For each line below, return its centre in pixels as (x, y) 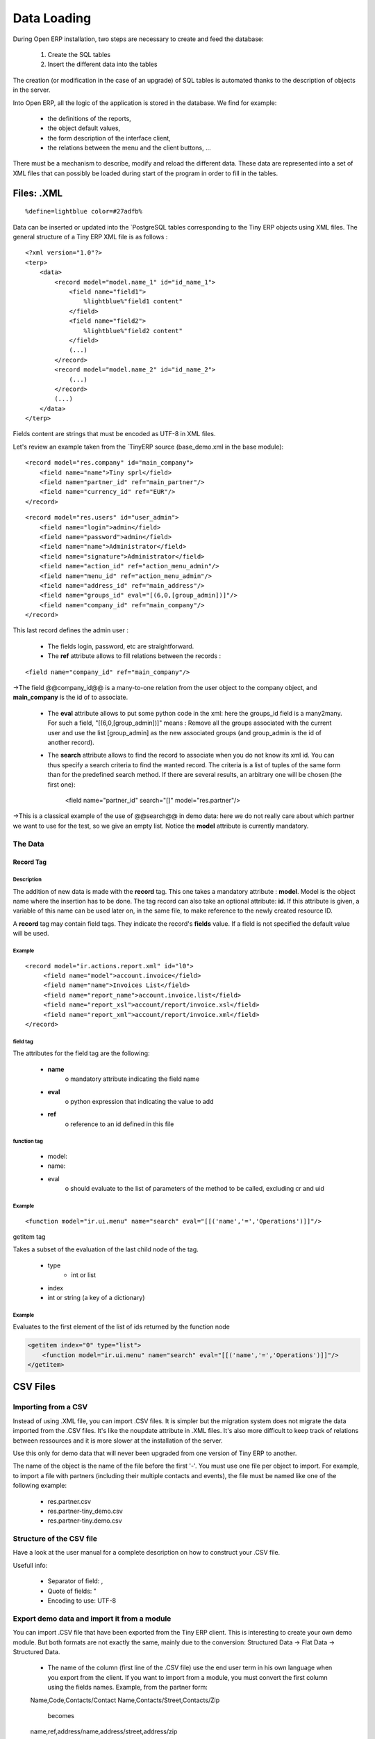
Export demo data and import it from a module (92, 1619)
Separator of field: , (75, 1581)
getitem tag (29, 1236)
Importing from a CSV (50, 1407)
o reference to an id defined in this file (119, 1124)
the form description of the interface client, (109, 138)
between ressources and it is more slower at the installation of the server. (118, 1441)
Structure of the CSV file (55, 1539)
